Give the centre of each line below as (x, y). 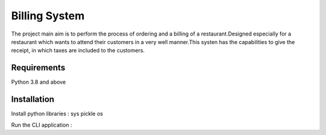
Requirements (38, 68)
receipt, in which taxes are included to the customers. (78, 51)
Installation (33, 99)
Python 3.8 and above (39, 82)
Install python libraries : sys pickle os (57, 114)
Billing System (48, 16)
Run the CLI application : (42, 125)
